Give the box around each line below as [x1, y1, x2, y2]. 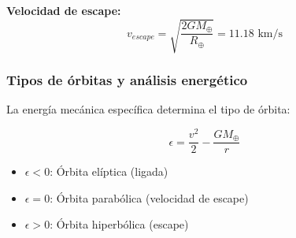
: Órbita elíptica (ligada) [50, 163, 168, 180]
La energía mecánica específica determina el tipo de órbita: [6, 101, 290, 117]
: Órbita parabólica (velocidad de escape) [50, 189, 249, 206]
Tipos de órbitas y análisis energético [6, 70, 248, 90]
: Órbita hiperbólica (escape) [50, 216, 189, 232]
